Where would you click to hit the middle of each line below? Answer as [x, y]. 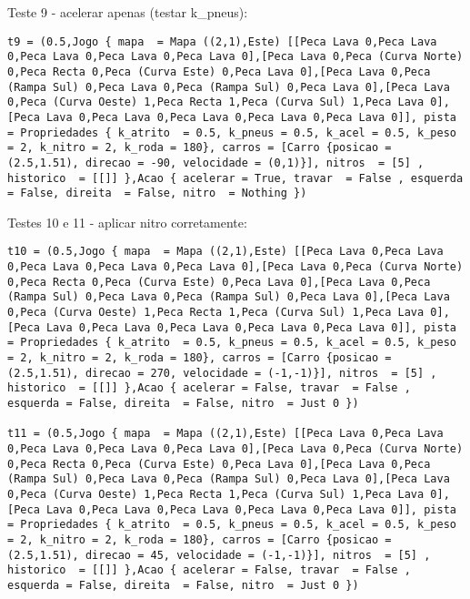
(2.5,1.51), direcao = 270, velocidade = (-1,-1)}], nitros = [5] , [222, 373]
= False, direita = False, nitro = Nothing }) [157, 193]
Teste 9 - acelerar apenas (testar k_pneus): [128, 12]
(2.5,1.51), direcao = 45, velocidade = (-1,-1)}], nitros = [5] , [219, 555]
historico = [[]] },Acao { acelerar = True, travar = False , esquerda [235, 178]
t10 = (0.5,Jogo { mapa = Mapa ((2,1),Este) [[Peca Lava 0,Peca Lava [225, 252]
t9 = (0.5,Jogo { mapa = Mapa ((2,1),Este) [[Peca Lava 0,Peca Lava [222, 41]
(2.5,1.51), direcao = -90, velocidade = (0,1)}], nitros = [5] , [216, 162]
